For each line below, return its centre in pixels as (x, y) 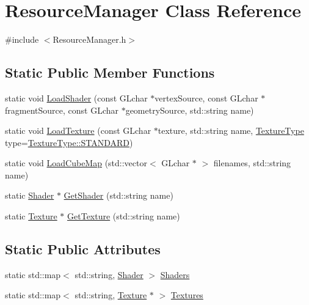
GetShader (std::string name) (118, 195)
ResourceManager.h (89, 39)
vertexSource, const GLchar (206, 97)
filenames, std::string (252, 163)
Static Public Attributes (83, 249)
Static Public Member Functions (110, 72)
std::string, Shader (109, 274)
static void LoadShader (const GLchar (76, 97)
